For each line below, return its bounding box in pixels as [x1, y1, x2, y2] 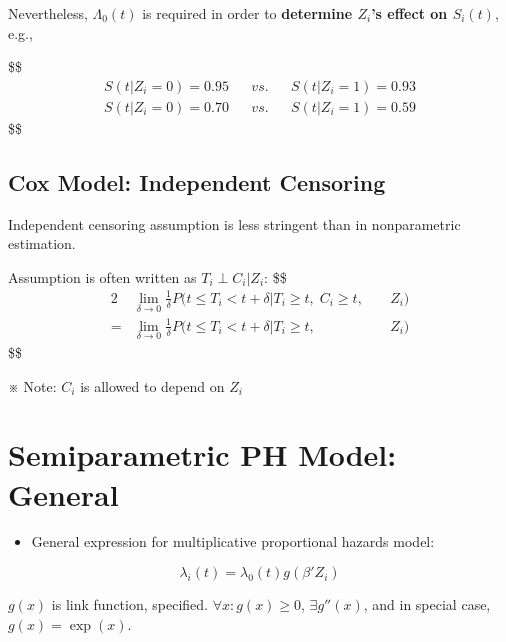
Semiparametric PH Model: [8, 434, 397, 475]
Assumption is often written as [8, 266, 197, 287]
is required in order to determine [142, 3, 353, 23]
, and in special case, [363, 594, 491, 615]
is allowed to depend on [80, 375, 225, 396]
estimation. [8, 233, 76, 254]
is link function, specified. [51, 594, 208, 615]
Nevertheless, [8, 3, 88, 23]
